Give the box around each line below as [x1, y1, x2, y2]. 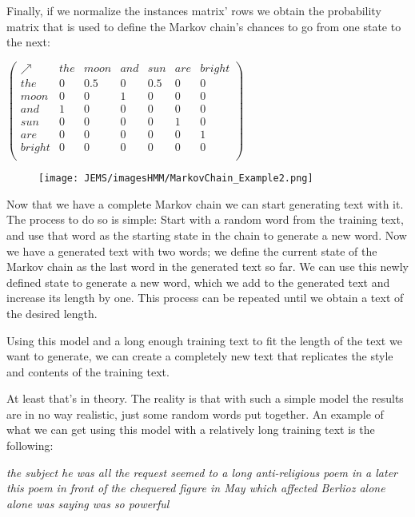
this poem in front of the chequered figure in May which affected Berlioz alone [6, 479, 385, 496]
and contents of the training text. [6, 363, 170, 380]
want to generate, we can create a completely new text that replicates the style [6, 348, 393, 364]
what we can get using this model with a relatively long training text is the [6, 421, 375, 438]
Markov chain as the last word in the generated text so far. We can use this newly [6, 258, 409, 275]
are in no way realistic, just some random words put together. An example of [6, 405, 384, 422]
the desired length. [6, 304, 98, 321]
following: [6, 437, 54, 454]
